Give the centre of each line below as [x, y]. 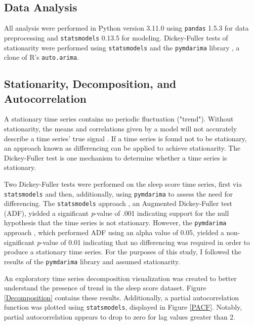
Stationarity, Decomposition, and [90, 84]
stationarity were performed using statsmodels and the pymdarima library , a [122, 47]
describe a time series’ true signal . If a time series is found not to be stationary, [126, 138]
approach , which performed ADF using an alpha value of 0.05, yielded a [114, 232]
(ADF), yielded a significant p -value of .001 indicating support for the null [117, 213]
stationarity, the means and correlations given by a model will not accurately [121, 129]
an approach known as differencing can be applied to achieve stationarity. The [122, 148]
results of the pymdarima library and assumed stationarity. [92, 261]
